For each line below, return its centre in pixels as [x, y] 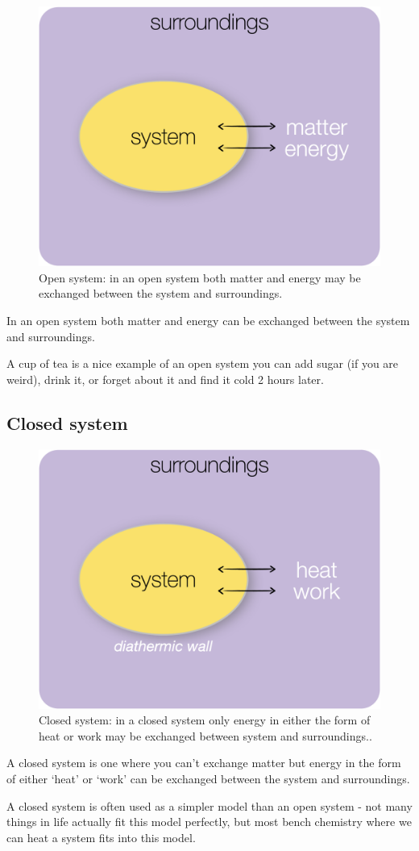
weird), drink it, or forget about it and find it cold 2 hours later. [165, 379]
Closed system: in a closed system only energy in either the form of [205, 720]
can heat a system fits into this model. [101, 837]
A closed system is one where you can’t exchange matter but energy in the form [204, 763]
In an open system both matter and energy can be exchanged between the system [208, 320]
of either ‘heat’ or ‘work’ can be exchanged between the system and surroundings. [208, 779]
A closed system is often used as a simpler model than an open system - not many [209, 805]
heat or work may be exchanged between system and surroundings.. [205, 735]
